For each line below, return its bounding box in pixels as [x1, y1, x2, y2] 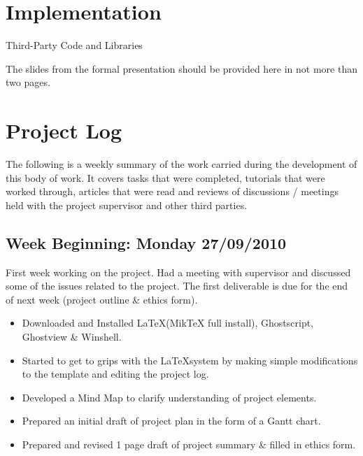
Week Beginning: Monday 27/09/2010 [6, 231, 287, 253]
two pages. [6, 75, 50, 90]
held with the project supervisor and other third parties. [6, 197, 248, 212]
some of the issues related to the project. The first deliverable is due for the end [6, 278, 348, 293]
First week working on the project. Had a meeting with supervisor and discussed [6, 264, 351, 279]
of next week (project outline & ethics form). [6, 292, 198, 306]
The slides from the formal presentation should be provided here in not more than [6, 61, 358, 76]
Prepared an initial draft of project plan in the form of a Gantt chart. [22, 413, 321, 428]
